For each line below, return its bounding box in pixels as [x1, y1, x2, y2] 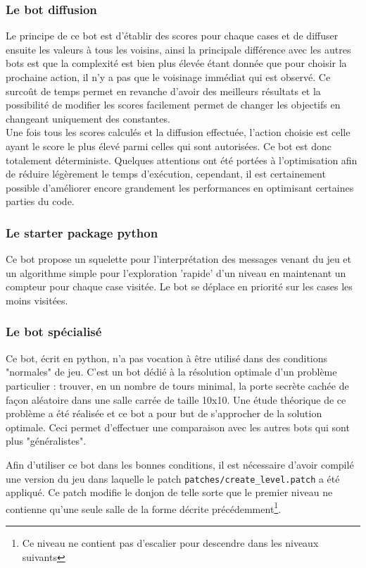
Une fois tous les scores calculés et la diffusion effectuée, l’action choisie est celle [6, 125, 351, 140]
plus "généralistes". [6, 433, 87, 448]
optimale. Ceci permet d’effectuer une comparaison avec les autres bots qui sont [6, 419, 350, 434]
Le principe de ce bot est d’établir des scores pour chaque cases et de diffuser [6, 28, 339, 43]
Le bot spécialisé [6, 323, 102, 340]
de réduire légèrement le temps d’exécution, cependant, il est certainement [6, 166, 326, 181]
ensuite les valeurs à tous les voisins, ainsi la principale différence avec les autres [6, 42, 351, 56]
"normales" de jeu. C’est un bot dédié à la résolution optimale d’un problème [6, 364, 337, 379]
